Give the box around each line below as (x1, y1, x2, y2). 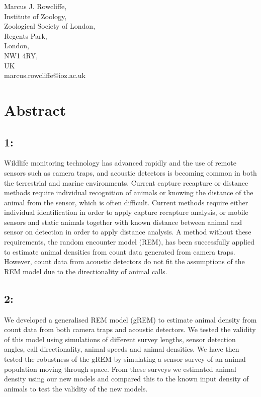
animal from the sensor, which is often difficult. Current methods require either (4, 197, 248, 207)
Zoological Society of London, (4, 21, 96, 31)
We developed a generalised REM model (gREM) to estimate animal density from (4, 314, 257, 325)
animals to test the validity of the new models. (4, 383, 148, 393)
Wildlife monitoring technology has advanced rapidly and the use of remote (4, 157, 236, 168)
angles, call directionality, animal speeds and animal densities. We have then (4, 344, 239, 354)
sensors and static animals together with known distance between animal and (4, 216, 242, 227)
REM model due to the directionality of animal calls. (4, 266, 167, 276)
